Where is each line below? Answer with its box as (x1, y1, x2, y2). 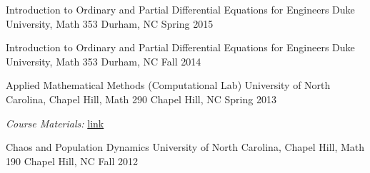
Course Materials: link (6, 115, 104, 130)
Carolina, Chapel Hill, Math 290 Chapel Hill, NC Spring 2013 (6, 91, 276, 106)
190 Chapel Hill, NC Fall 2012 (6, 153, 138, 168)
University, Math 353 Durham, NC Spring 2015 (6, 16, 214, 31)
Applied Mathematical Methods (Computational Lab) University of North (6, 78, 331, 93)
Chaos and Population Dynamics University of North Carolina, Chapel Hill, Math (6, 140, 365, 154)
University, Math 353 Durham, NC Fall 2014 (6, 53, 201, 68)
